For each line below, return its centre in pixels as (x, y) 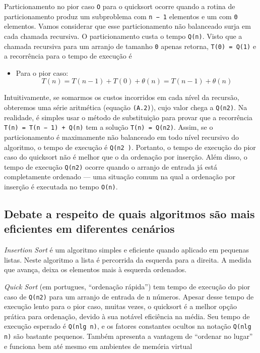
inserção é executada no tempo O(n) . (61, 186)
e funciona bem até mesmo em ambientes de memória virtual (98, 346)
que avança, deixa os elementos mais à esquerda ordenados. (95, 269)
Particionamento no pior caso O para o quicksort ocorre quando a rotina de (120, 6)
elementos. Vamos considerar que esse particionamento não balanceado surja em (127, 26)
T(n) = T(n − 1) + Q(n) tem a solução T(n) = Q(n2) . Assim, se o (109, 127)
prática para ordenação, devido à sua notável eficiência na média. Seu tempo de (127, 316)
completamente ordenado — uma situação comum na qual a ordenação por (120, 176)
